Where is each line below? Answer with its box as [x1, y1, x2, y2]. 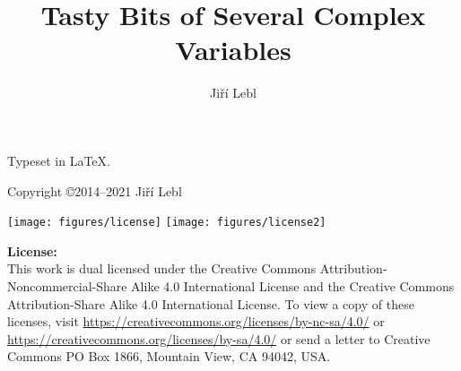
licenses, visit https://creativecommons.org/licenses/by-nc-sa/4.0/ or [7, 312, 385, 331]
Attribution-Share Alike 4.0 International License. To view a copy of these [7, 294, 414, 313]
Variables [175, 31, 291, 68]
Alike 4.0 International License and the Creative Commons [131, 276, 455, 295]
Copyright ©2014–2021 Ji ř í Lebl [7, 181, 182, 200]
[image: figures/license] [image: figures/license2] [7, 216, 326, 229]
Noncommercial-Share [7, 276, 127, 295]
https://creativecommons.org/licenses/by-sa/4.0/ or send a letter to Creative [7, 329, 431, 348]
